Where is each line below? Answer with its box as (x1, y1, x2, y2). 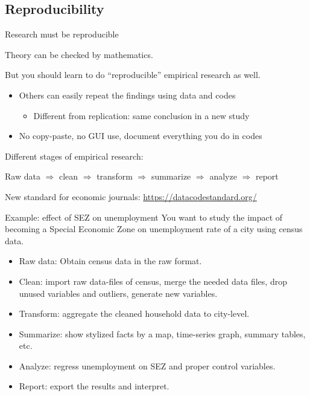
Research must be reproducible (5, 28, 119, 41)
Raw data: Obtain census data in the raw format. (19, 255, 202, 267)
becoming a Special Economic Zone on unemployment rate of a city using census (5, 222, 303, 235)
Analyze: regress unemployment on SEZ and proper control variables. (19, 359, 276, 372)
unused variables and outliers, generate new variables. (19, 287, 218, 299)
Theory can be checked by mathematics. (5, 48, 153, 60)
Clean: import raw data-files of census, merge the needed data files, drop (19, 274, 287, 287)
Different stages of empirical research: (5, 149, 144, 162)
